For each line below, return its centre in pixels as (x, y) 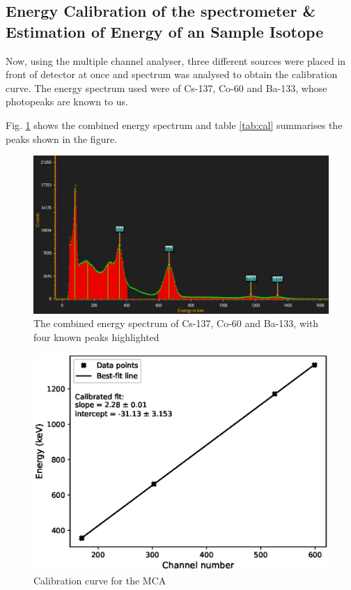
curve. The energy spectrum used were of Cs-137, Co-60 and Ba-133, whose (166, 88)
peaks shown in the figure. (62, 138)
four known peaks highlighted (96, 336)
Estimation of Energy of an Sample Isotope (165, 31)
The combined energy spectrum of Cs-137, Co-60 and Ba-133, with (176, 323)
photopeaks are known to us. (67, 101)
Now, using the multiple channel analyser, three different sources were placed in (176, 60)
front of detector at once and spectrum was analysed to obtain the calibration (172, 74)
